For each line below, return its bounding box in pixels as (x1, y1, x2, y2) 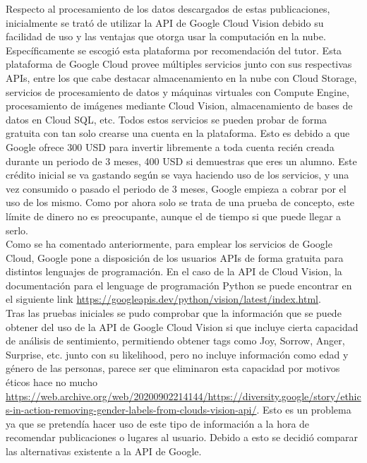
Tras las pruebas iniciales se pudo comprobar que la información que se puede (6, 306, 342, 320)
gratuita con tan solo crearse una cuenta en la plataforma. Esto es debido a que (6, 126, 350, 140)
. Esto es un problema (256, 402, 351, 417)
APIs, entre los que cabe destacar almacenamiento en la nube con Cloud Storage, (6, 70, 357, 85)
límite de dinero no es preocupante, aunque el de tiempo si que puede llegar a (6, 208, 342, 223)
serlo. (6, 222, 29, 237)
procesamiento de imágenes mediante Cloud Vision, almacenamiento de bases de (6, 98, 353, 113)
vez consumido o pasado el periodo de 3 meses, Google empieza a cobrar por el (6, 181, 347, 196)
